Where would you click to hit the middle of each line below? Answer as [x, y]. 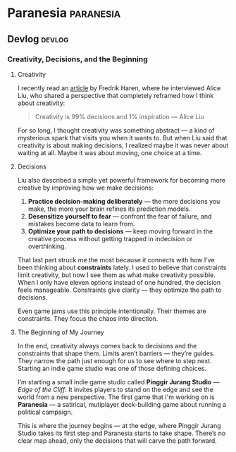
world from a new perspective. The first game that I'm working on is [116, 397]
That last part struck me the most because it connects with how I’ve [116, 259]
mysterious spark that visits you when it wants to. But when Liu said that [122, 138]
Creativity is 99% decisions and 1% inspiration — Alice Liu [119, 116]
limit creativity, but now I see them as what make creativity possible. [117, 275]
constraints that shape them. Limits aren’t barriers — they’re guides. [116, 353]
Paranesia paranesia [64, 13]
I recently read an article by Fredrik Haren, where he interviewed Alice [119, 88]
